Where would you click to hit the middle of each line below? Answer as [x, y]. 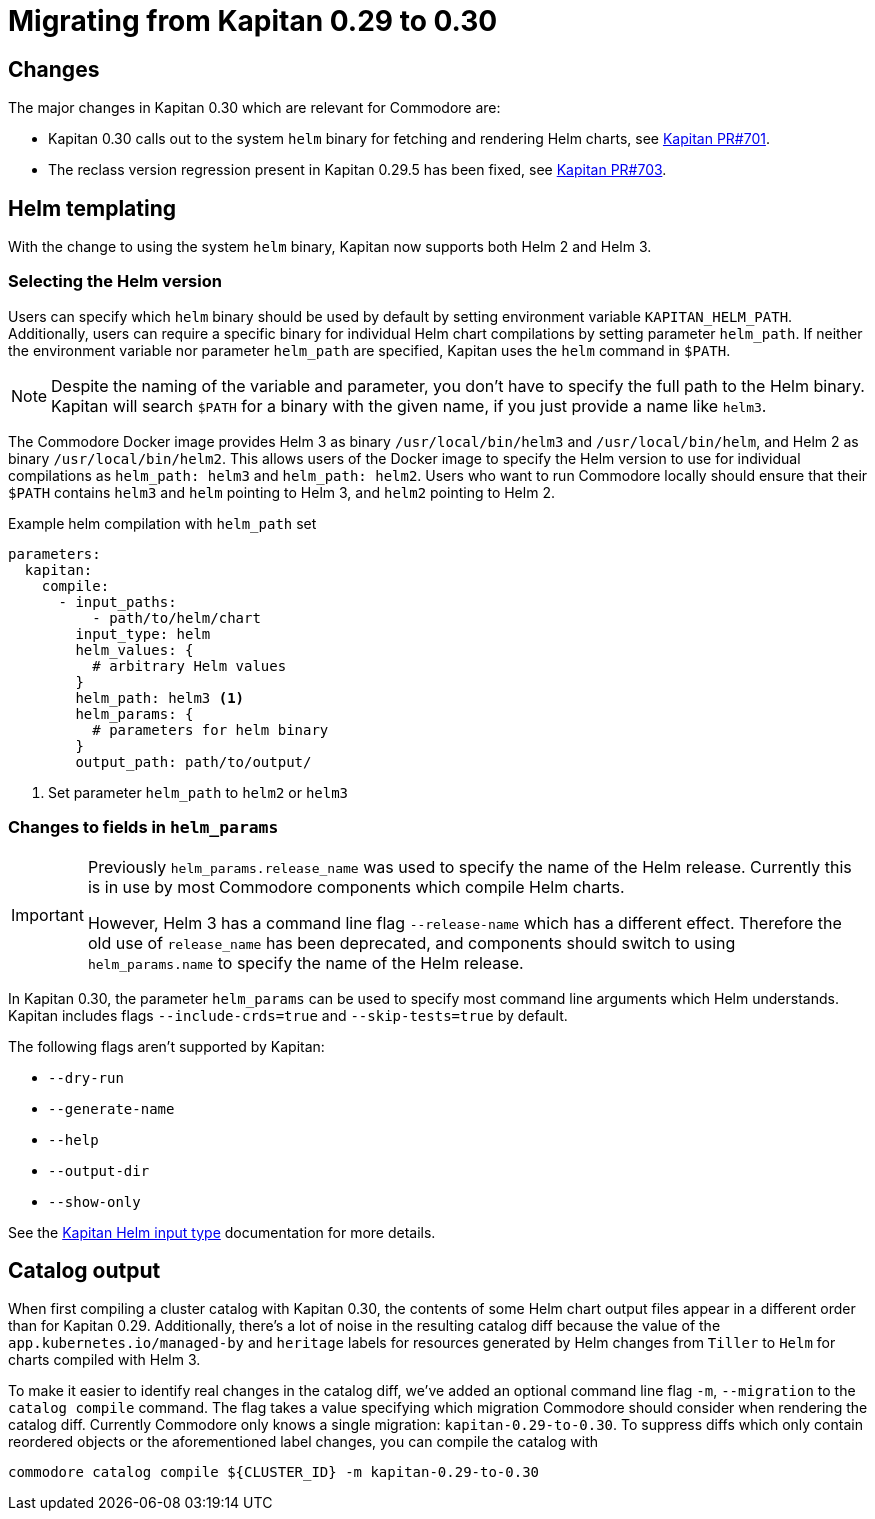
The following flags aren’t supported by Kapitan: [166, 1046]
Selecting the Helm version [115, 281]
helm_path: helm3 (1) [160, 697]
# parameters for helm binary [210, 729]
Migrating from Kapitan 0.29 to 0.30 [253, 21]
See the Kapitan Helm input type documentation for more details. [222, 1232]
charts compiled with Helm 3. [104, 1360]
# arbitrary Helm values [189, 665]
